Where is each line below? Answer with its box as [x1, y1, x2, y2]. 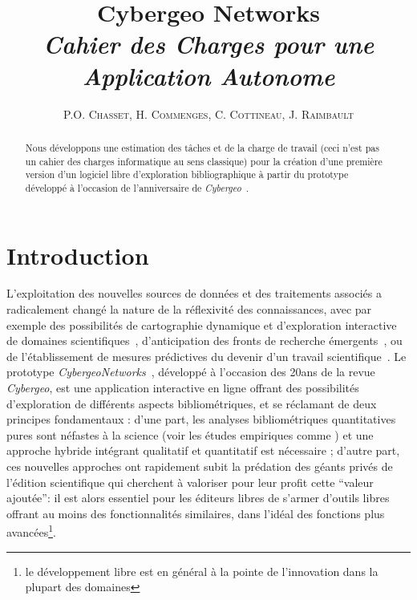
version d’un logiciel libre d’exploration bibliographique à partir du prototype [25, 168, 349, 181]
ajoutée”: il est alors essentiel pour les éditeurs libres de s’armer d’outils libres [6, 489, 390, 506]
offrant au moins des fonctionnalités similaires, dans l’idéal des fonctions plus [6, 505, 385, 521]
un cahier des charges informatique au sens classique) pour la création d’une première [25, 154, 383, 168]
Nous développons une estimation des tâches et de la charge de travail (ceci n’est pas [25, 140, 379, 154]
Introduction [6, 238, 149, 271]
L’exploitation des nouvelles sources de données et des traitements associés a [6, 285, 383, 302]
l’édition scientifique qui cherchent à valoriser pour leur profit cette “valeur [6, 473, 374, 490]
